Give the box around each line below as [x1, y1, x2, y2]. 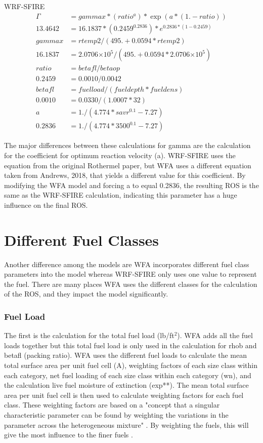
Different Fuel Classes [4, 229, 159, 250]
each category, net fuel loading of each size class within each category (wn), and [4, 370, 251, 380]
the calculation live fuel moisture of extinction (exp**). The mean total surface [4, 380, 249, 390]
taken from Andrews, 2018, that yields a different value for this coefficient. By [4, 170, 246, 180]
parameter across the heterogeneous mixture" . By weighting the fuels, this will [4, 419, 249, 430]
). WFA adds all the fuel [177, 330, 253, 341]
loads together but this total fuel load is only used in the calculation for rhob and [4, 340, 257, 350]
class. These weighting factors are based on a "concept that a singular [4, 399, 220, 410]
